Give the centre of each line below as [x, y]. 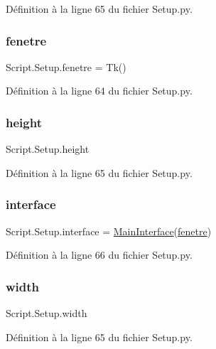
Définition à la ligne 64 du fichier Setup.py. [99, 91]
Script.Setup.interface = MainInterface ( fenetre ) [109, 231]
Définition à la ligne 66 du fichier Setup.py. [99, 255]
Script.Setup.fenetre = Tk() [66, 66]
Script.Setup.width [47, 313]
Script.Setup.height [48, 149]
